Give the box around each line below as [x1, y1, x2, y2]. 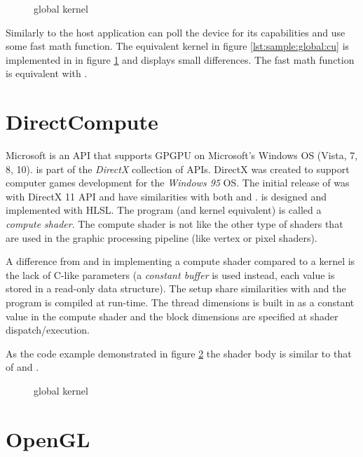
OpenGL [6, 424, 90, 453]
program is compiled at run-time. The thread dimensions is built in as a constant [6, 295, 355, 310]
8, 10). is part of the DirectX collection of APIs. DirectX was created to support [6, 161, 350, 176]
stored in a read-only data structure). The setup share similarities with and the [6, 281, 346, 296]
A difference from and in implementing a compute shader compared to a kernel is [6, 254, 355, 268]
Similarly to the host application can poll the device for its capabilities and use [6, 25, 345, 39]
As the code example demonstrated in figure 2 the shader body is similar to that [6, 346, 352, 360]
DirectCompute [6, 107, 158, 136]
